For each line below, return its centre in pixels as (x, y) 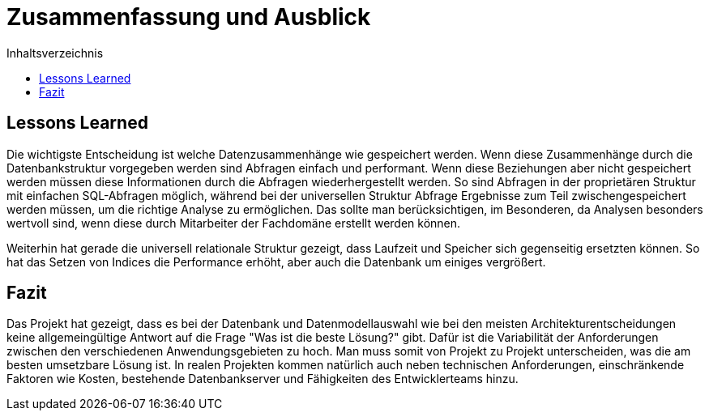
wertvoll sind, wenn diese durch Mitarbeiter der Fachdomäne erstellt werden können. (234, 223)
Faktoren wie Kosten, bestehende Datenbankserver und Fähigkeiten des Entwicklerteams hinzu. (263, 379)
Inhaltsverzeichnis (55, 53)
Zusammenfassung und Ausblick (189, 17)
